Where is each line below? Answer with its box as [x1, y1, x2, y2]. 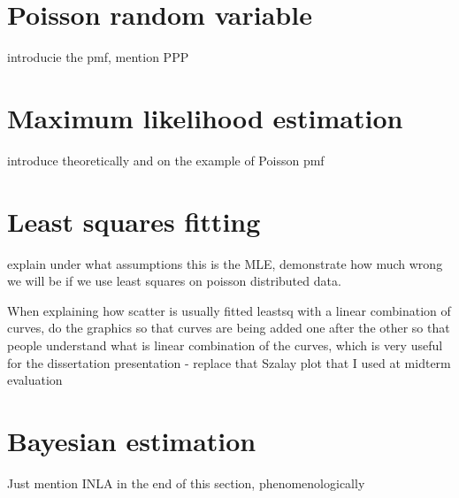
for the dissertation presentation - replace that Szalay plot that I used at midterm [7, 353, 451, 372]
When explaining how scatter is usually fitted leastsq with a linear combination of [7, 301, 451, 319]
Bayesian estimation [7, 422, 256, 458]
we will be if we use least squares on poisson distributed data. [7, 272, 341, 290]
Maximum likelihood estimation [7, 99, 403, 135]
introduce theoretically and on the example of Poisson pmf [7, 150, 325, 169]
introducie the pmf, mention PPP [7, 48, 189, 66]
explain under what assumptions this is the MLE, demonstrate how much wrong [7, 254, 443, 272]
